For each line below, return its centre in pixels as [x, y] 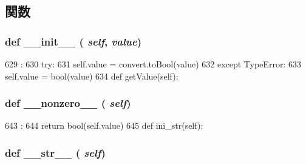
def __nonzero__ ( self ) [68, 103]
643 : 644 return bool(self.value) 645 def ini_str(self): [104, 125]
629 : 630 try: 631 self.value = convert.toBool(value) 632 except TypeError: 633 [153, 64]
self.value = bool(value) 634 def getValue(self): [92, 76]
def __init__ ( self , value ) [73, 41]
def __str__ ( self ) [55, 152]
